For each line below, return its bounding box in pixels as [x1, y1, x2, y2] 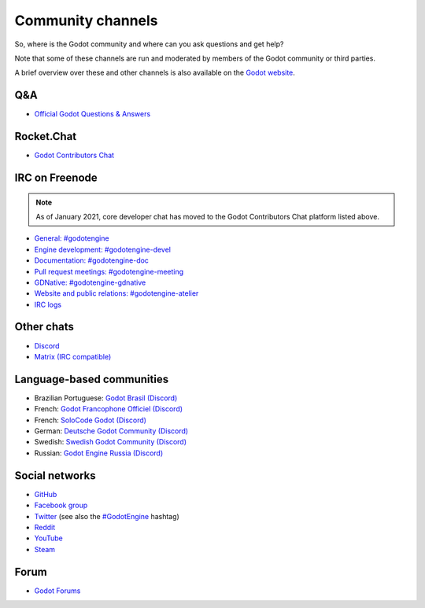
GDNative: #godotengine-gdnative [34, 278, 146, 287]
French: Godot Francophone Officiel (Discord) [34, 404, 183, 414]
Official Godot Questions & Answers [34, 109, 151, 119]
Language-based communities [14, 372, 169, 385]
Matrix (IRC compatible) [34, 352, 112, 361]
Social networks [14, 469, 96, 482]
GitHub [34, 489, 57, 499]
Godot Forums [34, 586, 81, 595]
